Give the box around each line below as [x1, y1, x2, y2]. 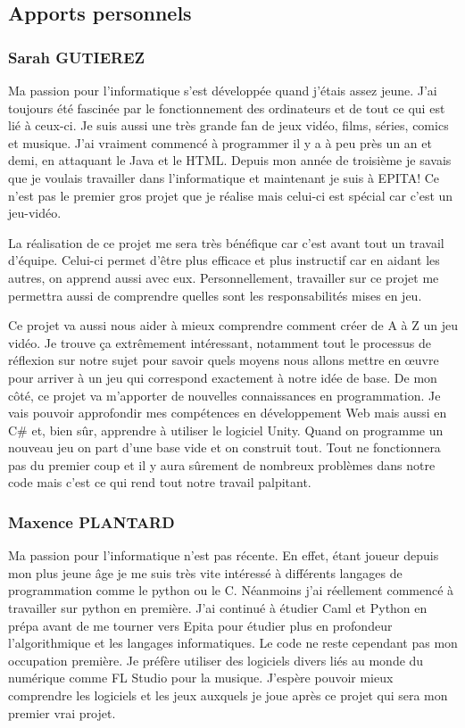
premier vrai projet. [8, 703, 116, 722]
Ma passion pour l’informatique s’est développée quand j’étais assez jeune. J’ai [8, 81, 437, 99]
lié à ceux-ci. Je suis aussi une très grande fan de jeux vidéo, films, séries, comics [8, 116, 449, 135]
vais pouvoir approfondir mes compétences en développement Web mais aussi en [8, 403, 447, 422]
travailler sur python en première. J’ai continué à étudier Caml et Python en [8, 599, 428, 617]
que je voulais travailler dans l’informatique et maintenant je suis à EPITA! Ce [8, 168, 440, 186]
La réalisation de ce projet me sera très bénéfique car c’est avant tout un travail [8, 233, 444, 252]
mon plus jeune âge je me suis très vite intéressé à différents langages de [8, 563, 403, 582]
